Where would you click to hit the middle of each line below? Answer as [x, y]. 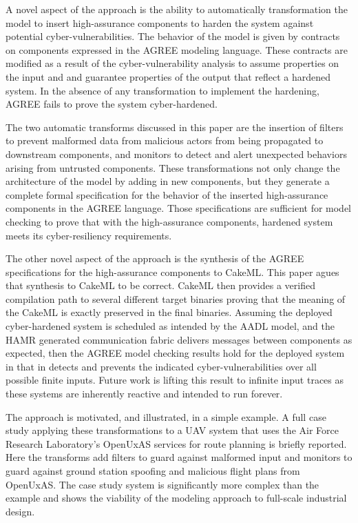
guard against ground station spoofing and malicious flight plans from [153, 471]
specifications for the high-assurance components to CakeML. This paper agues [172, 272]
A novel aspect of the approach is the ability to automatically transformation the [177, 9]
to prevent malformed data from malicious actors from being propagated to [165, 140]
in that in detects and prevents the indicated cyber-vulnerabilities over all [161, 366]
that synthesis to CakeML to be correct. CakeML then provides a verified [160, 285]
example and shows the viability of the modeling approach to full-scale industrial [176, 498]
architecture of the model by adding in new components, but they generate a [168, 181]
